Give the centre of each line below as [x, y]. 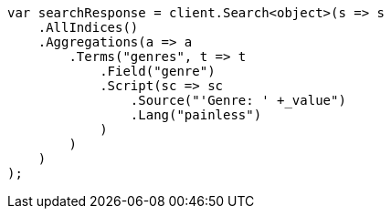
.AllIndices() [88, 27]
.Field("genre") [158, 71]
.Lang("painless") [196, 115]
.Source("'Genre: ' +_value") [238, 100]
